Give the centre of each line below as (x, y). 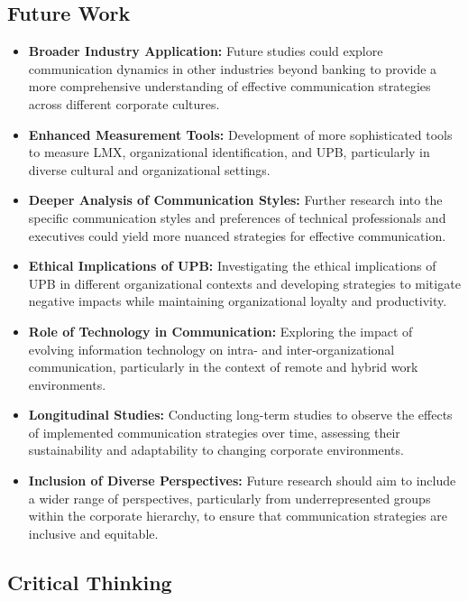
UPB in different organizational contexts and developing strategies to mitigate (244, 283)
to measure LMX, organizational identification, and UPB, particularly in (229, 152)
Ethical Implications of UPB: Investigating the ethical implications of (232, 266)
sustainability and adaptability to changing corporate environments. (216, 450)
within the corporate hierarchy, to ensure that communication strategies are (238, 516)
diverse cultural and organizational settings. (149, 169)
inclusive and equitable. (93, 533)
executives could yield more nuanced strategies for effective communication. (237, 235)
